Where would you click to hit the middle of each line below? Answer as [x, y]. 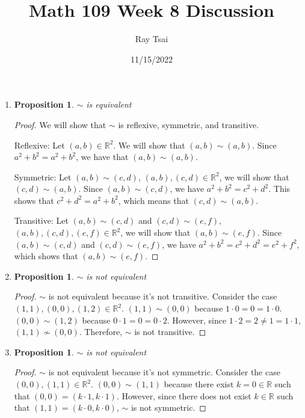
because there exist [199, 384]
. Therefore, [101, 332]
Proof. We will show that [60, 124]
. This [279, 189]
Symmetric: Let [43, 177]
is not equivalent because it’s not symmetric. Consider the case [164, 372]
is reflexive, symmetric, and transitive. [189, 124]
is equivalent [109, 104]
